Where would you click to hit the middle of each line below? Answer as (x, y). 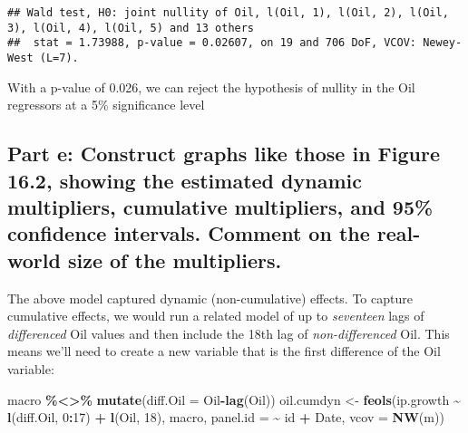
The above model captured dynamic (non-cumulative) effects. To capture (210, 298)
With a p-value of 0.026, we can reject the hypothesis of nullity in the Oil (211, 87)
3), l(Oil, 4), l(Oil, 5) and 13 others (131, 28)
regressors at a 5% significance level (106, 105)
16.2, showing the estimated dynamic (185, 180)
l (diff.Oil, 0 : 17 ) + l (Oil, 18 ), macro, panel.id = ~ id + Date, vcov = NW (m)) (226, 417)
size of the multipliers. (175, 260)
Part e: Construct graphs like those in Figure (224, 154)
